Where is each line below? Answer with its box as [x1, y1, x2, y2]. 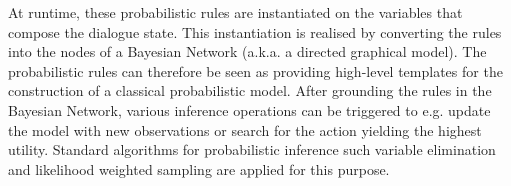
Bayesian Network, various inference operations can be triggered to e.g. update [8, 99, 491, 120]
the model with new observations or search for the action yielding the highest [8, 119, 482, 140]
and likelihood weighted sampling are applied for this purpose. [8, 158, 390, 179]
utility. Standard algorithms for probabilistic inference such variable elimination [8, 139, 496, 160]
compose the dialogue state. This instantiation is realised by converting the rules [8, 21, 502, 42]
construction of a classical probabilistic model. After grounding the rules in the [8, 80, 492, 101]
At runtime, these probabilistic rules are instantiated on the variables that [8, 2, 463, 22]
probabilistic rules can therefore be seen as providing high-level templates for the [8, 60, 503, 81]
